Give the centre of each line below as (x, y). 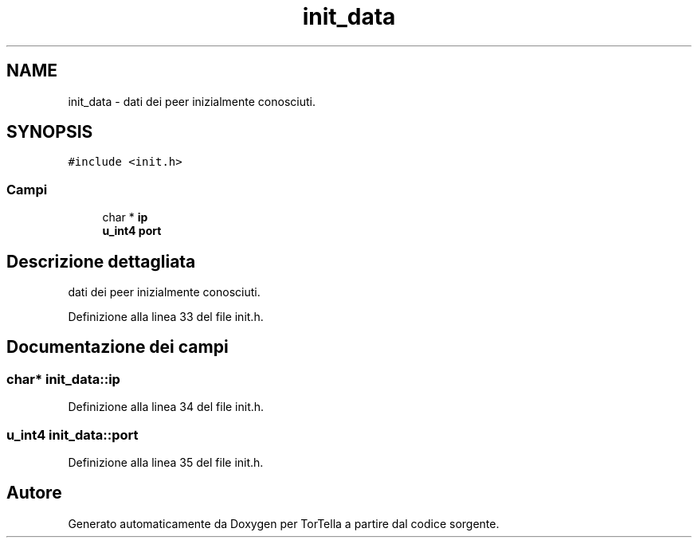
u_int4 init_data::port (73, 434)
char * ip (125, 217)
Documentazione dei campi (118, 347)
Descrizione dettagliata (101, 261)
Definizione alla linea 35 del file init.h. (166, 462)
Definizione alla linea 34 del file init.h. (166, 407)
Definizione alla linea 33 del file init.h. (166, 317)
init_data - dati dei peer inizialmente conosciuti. (192, 101)
